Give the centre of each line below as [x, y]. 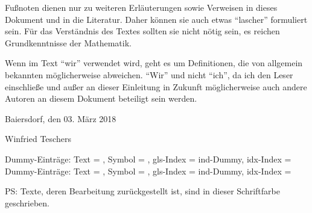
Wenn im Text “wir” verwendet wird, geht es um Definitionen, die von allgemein [154, 63]
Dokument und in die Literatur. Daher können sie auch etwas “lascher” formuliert [156, 19]
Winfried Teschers [38, 139]
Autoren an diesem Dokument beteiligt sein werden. [101, 98]
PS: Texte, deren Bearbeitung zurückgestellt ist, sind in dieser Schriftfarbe [142, 191]
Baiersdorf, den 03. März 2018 [61, 118]
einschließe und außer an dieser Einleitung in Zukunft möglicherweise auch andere [156, 86]
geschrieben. [27, 202]
